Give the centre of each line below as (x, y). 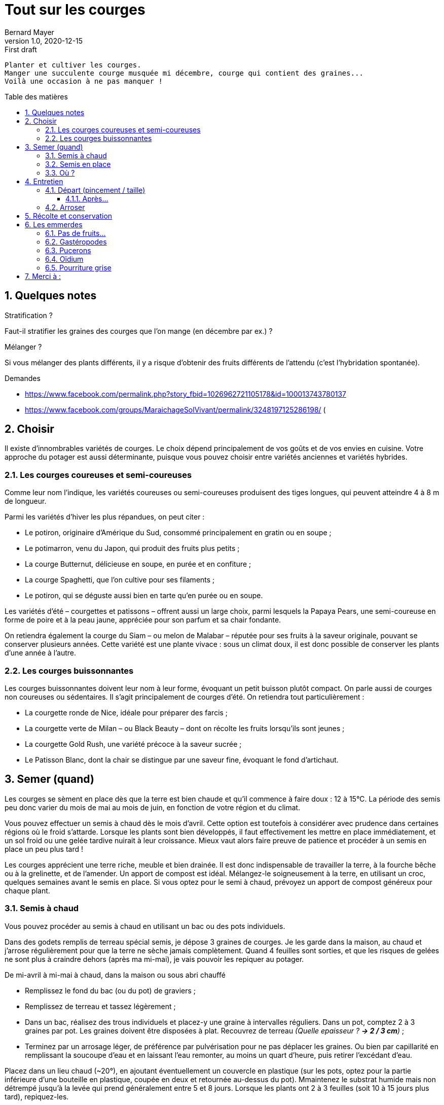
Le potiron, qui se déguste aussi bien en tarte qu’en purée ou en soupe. (144, 596)
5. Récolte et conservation (69, 216)
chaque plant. (27, 890)
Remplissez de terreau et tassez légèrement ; (100, 1006)
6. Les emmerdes (54, 224)
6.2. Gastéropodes (76, 241)
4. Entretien (44, 181)
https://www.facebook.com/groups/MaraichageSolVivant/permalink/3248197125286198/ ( (175, 409)
